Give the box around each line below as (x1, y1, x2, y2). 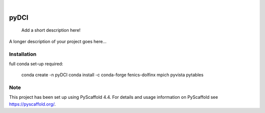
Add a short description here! (21, 27, 81, 33)
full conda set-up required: (9, 61, 63, 67)
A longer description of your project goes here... (9, 38, 106, 44)
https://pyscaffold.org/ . (9, 101, 56, 107)
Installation (9, 50, 37, 57)
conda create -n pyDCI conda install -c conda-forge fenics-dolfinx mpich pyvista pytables (21, 72, 204, 78)
